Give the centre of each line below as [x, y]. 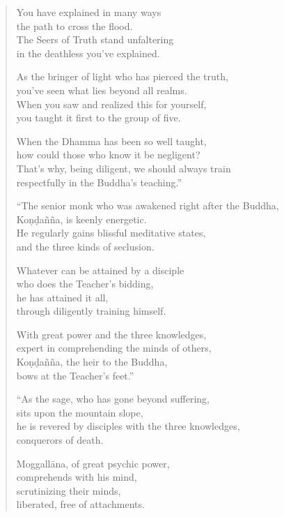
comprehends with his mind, [77, 477]
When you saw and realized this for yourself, [111, 104]
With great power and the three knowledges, [111, 334]
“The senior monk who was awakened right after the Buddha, [148, 205]
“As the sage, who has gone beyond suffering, [113, 399]
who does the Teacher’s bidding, [85, 284]
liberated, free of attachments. [80, 504]
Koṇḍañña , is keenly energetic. [81, 219]
